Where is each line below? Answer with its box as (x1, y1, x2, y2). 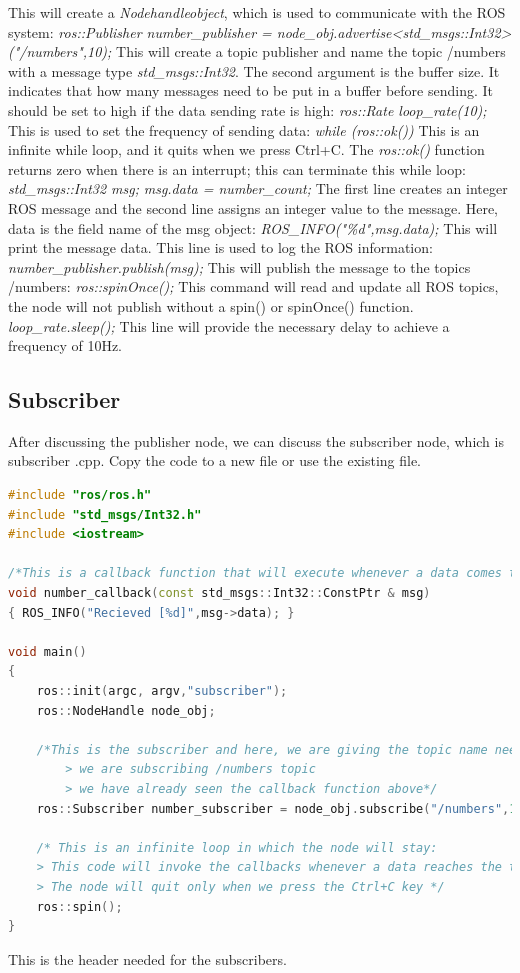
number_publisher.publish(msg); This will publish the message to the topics (8, 256, 471, 277)
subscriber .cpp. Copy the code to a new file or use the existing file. (8, 450, 422, 471)
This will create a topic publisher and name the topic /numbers (116, 41, 506, 62)
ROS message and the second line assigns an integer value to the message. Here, (8, 197, 499, 218)
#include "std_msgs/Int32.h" (8, 507, 202, 522)
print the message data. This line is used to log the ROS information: (8, 237, 433, 258)
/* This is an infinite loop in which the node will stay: (36, 840, 438, 855)
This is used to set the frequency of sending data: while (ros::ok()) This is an (8, 119, 480, 140)
